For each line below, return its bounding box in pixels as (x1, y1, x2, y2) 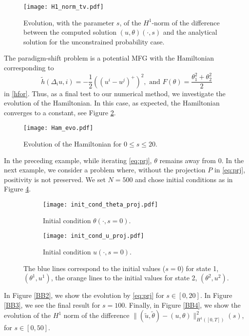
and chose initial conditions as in (135, 174, 233, 184)
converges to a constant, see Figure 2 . (4, 107, 116, 117)
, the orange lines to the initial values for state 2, (51, 273, 197, 283)
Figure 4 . (4, 184, 31, 194)
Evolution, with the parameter (23, 17, 115, 27)
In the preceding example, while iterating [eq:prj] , (4, 155, 152, 165)
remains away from (159, 155, 216, 165)
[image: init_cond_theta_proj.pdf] (43, 201, 158, 208)
